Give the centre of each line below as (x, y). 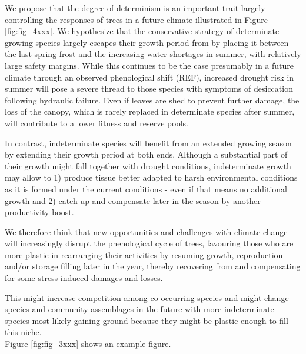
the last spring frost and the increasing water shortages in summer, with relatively (153, 54)
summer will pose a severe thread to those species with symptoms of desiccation (149, 88)
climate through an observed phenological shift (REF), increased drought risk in (149, 77)
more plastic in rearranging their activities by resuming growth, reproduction (144, 254)
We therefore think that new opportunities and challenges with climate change (146, 231)
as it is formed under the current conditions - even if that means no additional (146, 188)
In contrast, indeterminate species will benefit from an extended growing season (148, 143)
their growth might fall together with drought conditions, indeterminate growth (148, 166)
